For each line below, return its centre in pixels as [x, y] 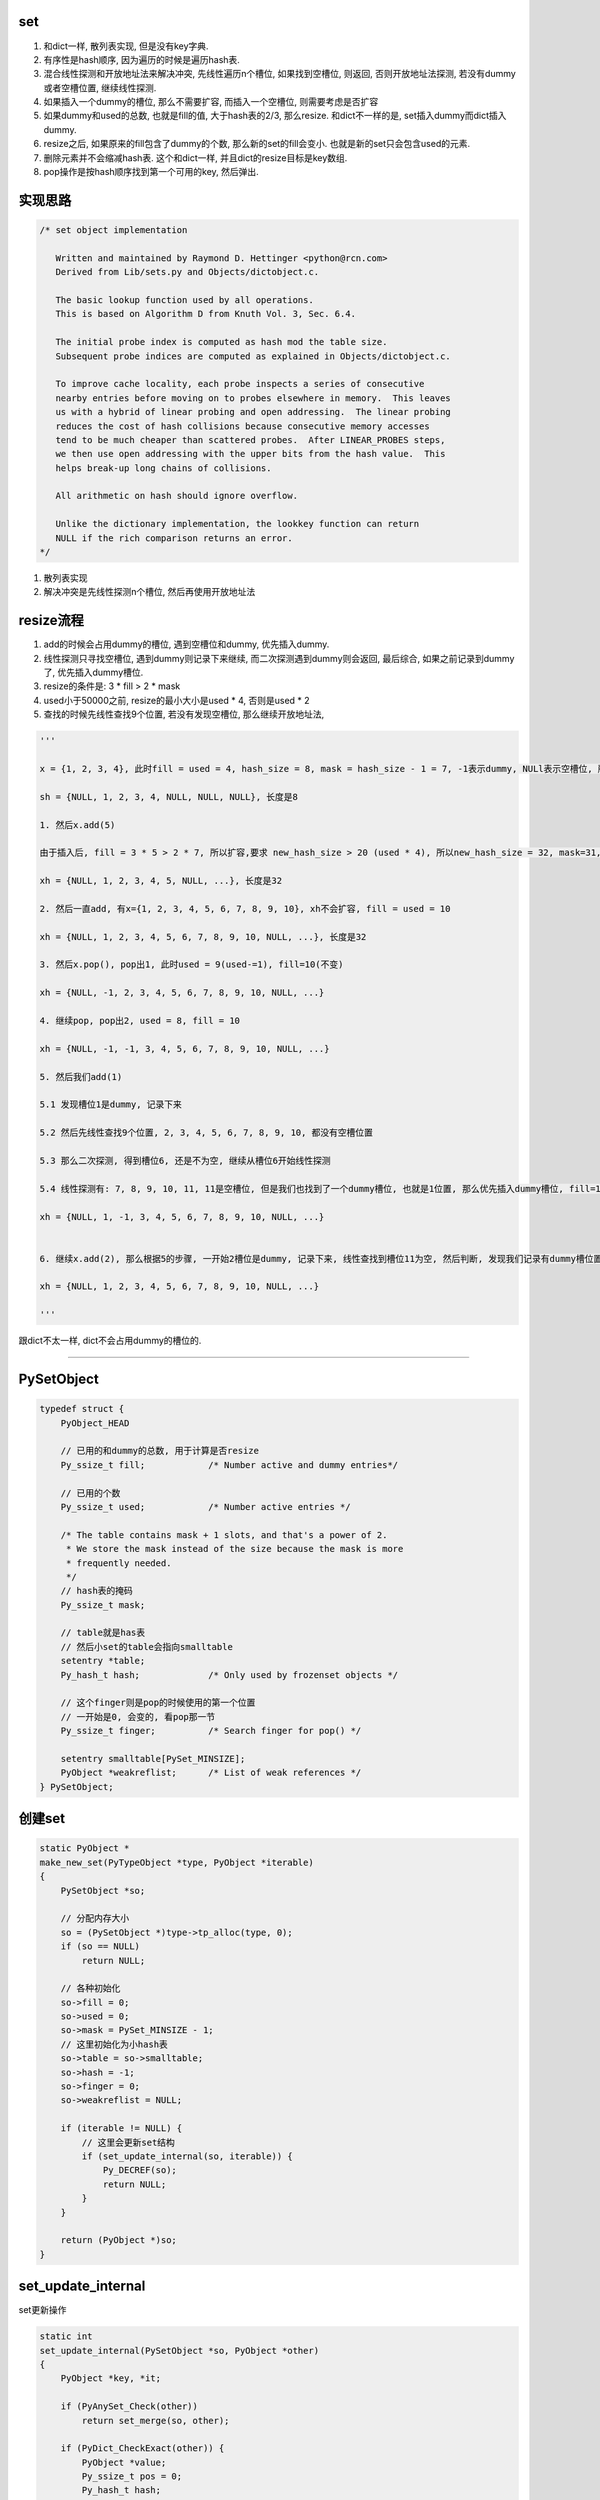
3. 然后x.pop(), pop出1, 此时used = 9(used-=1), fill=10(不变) [191, 964]
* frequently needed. [118, 1563]
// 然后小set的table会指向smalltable [147, 1646]
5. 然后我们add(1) [81, 1076]
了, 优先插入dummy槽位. [93, 672]
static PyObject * [84, 1848]
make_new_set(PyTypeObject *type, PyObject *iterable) [176, 1862]
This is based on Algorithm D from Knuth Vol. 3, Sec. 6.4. [206, 314]
